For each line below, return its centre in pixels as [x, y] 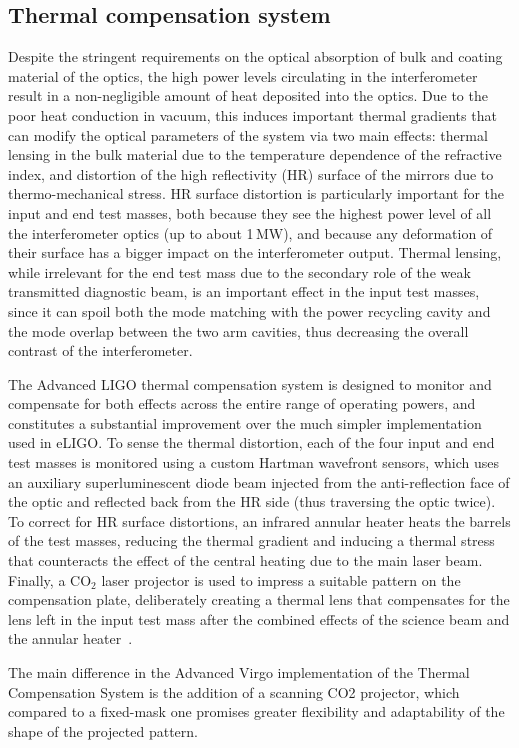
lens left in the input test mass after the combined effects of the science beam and [259, 618]
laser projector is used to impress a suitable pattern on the [281, 579]
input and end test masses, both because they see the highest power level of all [250, 212]
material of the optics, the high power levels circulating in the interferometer [243, 75]
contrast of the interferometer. [100, 350]
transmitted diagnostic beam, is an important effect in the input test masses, [244, 291]
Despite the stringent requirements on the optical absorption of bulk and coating [255, 56]
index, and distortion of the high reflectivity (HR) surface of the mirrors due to [251, 173]
